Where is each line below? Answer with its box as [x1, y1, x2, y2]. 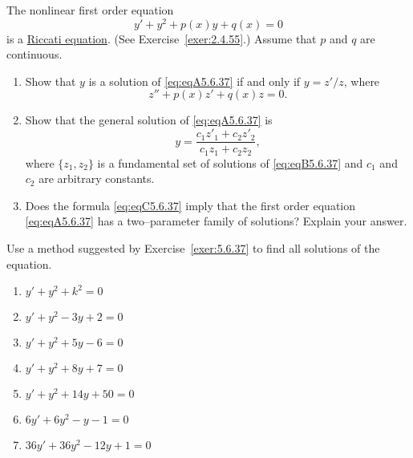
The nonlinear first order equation [6, 2, 174, 18]
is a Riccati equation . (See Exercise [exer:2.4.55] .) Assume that [6, 30, 317, 47]
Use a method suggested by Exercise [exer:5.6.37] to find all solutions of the [6, 239, 380, 256]
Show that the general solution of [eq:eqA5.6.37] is [25, 111, 273, 128]
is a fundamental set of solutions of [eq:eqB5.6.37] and [97, 154, 363, 171]
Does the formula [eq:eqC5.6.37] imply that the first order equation [25, 197, 356, 213]
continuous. [6, 46, 63, 63]
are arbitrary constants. [38, 170, 155, 187]
